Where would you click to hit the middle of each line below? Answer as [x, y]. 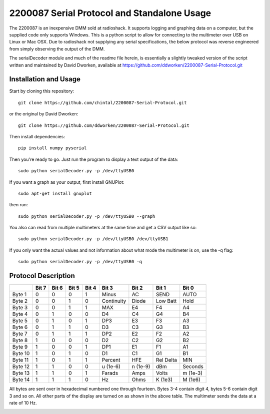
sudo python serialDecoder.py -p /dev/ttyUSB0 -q [80, 262]
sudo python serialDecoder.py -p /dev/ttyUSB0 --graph [87, 216]
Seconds [193, 367]
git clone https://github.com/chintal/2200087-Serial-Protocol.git [102, 103]
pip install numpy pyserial [52, 148]
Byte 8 [20, 341]
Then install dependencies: [37, 136]
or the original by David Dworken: [44, 114]
